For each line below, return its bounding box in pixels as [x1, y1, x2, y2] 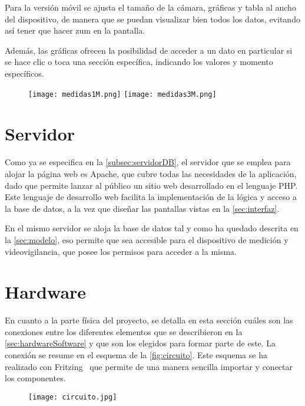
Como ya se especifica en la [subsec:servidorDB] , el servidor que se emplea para [5, 156, 291, 168]
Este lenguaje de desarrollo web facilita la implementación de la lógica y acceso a [5, 191, 297, 203]
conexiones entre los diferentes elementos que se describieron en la [5, 325, 243, 338]
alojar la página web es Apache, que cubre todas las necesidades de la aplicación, [5, 167, 297, 179]
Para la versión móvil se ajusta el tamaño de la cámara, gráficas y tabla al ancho [5, 1, 296, 13]
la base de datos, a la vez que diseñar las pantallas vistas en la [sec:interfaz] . [5, 202, 280, 214]
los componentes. [5, 372, 66, 384]
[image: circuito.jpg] [28, 392, 117, 401]
